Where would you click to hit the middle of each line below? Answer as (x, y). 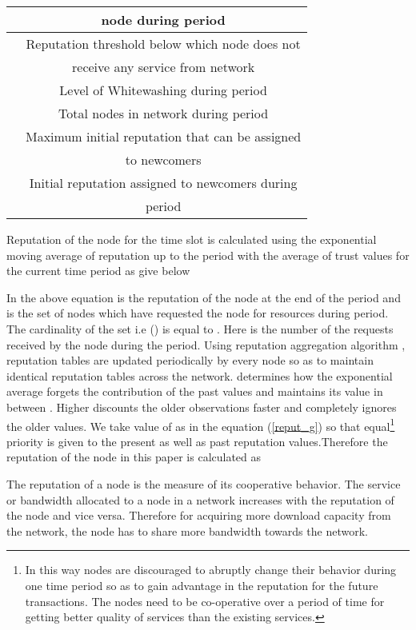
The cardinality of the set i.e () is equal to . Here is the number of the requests (200, 328)
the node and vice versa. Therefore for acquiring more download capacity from (199, 515)
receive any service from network (164, 67)
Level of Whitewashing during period (163, 90)
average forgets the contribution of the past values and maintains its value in (195, 391)
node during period (163, 20)
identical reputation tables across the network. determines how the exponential (200, 375)
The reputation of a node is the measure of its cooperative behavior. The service (204, 483)
